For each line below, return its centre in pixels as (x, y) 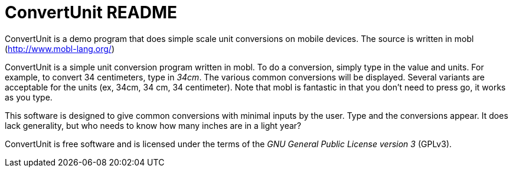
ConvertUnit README (91, 12)
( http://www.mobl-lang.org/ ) (60, 48)
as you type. (29, 97)
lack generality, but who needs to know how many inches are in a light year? (153, 125)
